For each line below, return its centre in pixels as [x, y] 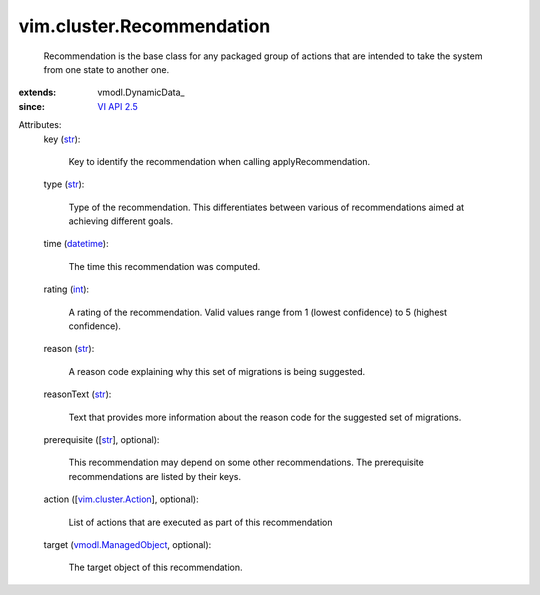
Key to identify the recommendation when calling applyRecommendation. [219, 161]
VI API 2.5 [118, 106]
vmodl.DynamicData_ [141, 92]
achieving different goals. [121, 221]
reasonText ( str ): [77, 394]
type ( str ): [64, 184]
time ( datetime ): [76, 244]
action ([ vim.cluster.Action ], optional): [121, 499]
